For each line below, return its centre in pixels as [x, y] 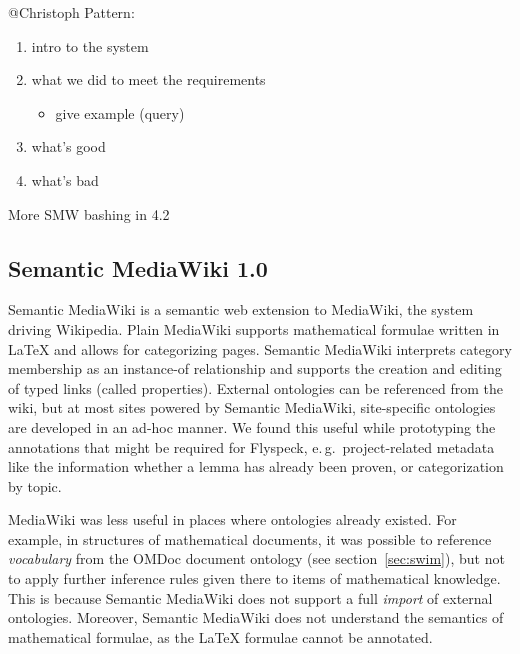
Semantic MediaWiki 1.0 [138, 267]
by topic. [35, 485]
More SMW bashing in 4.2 [89, 213]
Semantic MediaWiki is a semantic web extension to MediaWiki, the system [241, 309]
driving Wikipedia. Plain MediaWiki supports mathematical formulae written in [254, 328]
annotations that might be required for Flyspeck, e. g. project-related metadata [251, 446]
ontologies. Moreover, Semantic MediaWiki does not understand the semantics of [256, 617]
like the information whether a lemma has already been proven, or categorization [256, 466]
